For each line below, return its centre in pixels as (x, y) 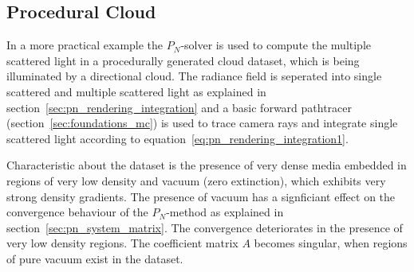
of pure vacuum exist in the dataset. (95, 258)
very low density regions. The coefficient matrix (122, 243)
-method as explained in (225, 212)
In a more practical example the (85, 45)
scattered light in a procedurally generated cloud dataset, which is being (183, 60)
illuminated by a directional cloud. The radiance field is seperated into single (194, 76)
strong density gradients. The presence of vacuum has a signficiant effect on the (201, 196)
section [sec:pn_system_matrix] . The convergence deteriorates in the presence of (205, 227)
